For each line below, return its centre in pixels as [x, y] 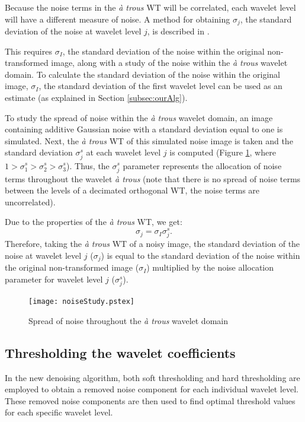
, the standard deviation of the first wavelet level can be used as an [160, 86]
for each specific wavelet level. [59, 412]
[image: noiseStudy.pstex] [81, 302]
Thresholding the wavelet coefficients [120, 352]
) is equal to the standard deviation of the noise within [200, 255]
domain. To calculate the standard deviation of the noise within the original [142, 74]
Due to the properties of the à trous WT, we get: [94, 222]
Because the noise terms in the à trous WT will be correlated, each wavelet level [150, 7]
